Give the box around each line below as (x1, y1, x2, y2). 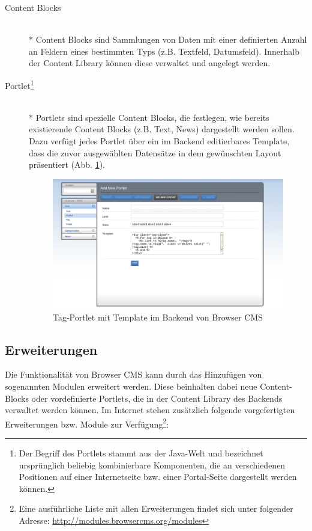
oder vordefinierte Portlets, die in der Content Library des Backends (31, 391, 283, 404)
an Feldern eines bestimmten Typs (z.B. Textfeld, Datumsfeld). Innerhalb (29, 45, 299, 57)
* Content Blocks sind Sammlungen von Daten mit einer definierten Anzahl (29, 33, 307, 46)
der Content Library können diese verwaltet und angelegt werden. (29, 57, 271, 69)
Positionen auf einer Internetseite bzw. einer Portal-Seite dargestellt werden (19, 470, 297, 483)
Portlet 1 (5, 77, 34, 91)
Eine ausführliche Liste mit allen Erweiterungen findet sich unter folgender (19, 502, 293, 515)
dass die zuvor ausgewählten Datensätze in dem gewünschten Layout (29, 146, 281, 159)
